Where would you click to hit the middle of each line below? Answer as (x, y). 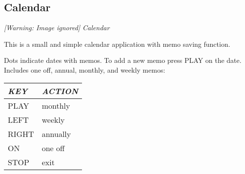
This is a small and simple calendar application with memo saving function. (117, 44)
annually (56, 134)
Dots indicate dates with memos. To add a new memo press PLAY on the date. (123, 60)
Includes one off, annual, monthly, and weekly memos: (85, 69)
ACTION (60, 91)
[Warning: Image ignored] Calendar (57, 28)
